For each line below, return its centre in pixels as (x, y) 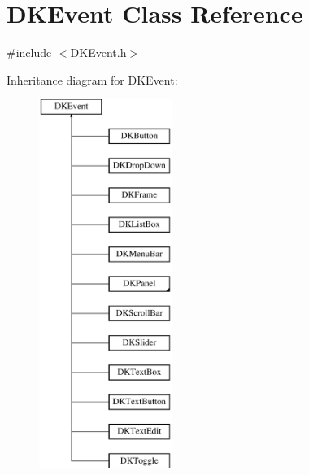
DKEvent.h (98, 52)
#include (29, 52)
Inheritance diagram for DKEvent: (92, 79)
